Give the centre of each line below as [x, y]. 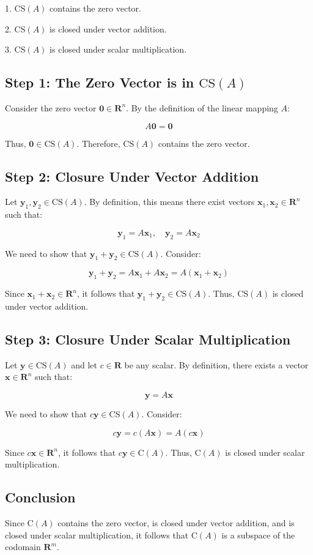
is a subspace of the [258, 535]
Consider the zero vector [51, 107]
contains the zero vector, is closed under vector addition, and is [176, 522]
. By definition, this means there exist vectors [169, 202]
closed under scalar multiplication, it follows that [97, 535]
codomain [23, 547]
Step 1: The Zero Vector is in [100, 82]
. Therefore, [98, 143]
